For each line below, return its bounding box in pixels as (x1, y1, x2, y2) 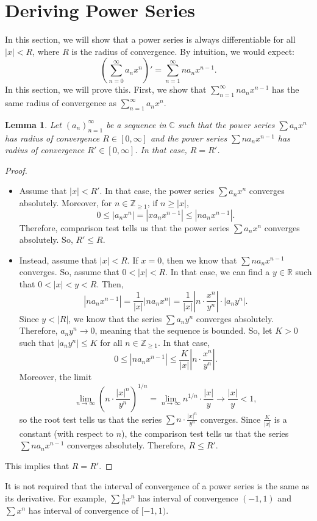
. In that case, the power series (99, 184, 215, 197)
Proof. (5, 163, 27, 176)
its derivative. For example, (5, 492, 107, 505)
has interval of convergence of (28, 503, 138, 516)
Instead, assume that (19, 253, 98, 266)
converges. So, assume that (19, 265, 119, 278)
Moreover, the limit (19, 370, 92, 383)
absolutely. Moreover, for (19, 196, 112, 209)
